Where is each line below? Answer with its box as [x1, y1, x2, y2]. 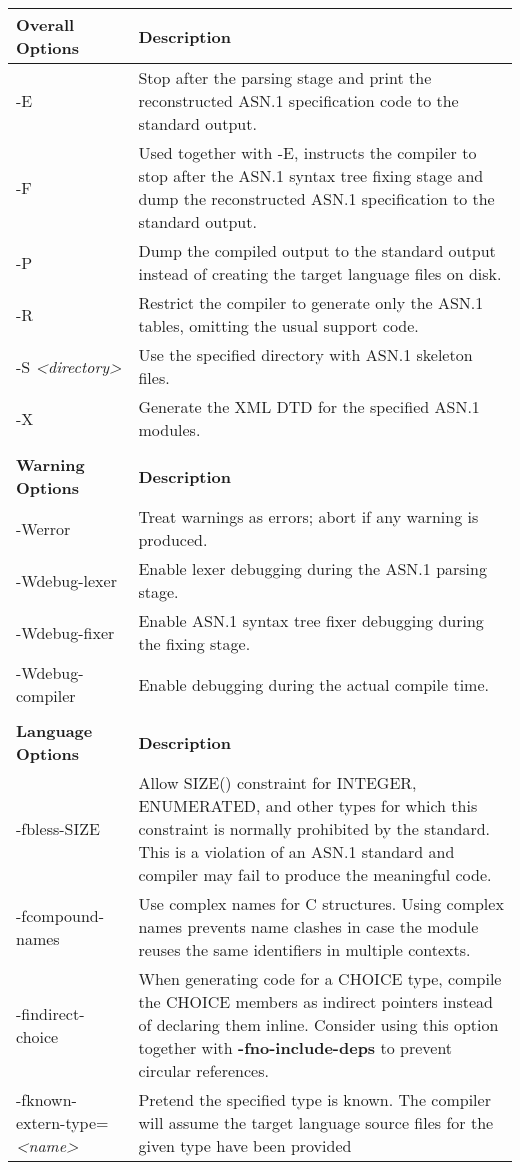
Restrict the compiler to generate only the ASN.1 [138, 291, 484, 314]
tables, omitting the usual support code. [138, 314, 419, 337]
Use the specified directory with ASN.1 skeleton [138, 343, 473, 366]
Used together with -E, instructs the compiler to [138, 141, 477, 164]
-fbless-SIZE [16, 817, 100, 840]
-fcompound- [16, 903, 105, 927]
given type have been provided [138, 1134, 352, 1157]
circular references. [138, 1059, 269, 1082]
